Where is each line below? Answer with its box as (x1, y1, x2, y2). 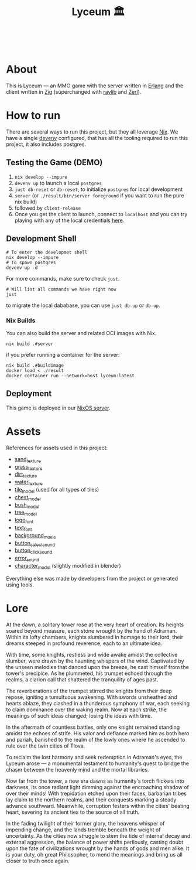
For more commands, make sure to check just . (6, 275, 120, 282)
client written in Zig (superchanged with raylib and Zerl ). (6, 88, 142, 95)
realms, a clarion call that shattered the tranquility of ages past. (6, 675, 159, 683)
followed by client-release (14, 204, 81, 211)
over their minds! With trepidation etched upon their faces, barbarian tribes (6, 790, 187, 797)
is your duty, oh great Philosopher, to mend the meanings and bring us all (6, 851, 183, 858)
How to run (6, 109, 61, 122)
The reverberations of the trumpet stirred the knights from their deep (6, 687, 172, 694)
